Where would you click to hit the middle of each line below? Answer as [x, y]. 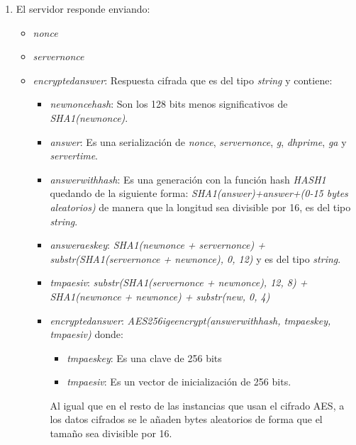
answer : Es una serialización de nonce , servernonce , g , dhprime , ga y [198, 141]
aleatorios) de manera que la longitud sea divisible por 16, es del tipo [200, 207]
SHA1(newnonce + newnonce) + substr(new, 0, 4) [160, 296]
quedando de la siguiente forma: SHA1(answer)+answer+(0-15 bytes [199, 193]
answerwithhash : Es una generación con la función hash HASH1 [188, 179]
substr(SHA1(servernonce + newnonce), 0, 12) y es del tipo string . [195, 258]
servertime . [74, 156]
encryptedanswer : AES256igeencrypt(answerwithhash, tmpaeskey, [190, 320]
